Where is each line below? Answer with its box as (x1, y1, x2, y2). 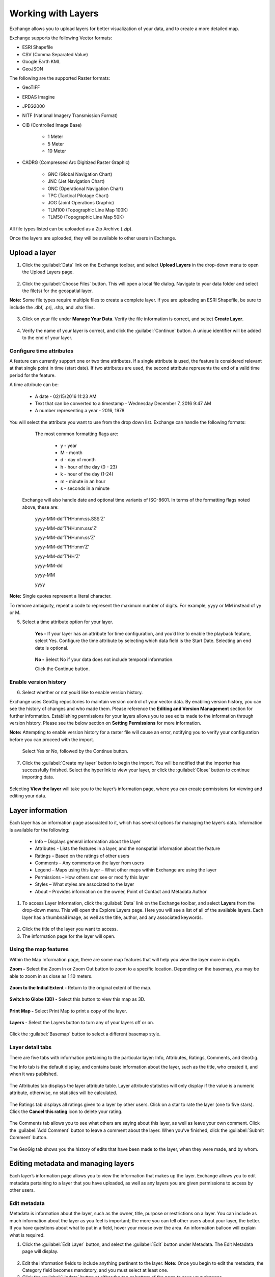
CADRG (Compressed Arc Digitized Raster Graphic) (22, 159, 130, 165)
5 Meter (47, 140, 64, 147)
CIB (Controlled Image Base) (22, 122, 82, 128)
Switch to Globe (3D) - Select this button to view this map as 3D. (9, 996, 146, 1002)
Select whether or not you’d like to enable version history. (22, 689, 143, 695)
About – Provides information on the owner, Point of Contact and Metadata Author (35, 888, 207, 894)
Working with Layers (9, 8, 99, 19)
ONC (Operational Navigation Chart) (47, 185, 123, 192)
